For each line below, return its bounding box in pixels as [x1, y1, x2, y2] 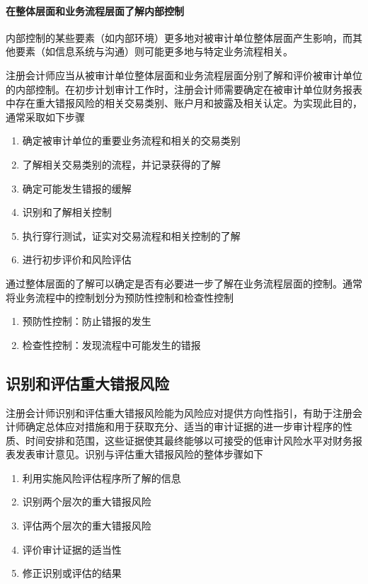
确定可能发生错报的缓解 [22, 181, 132, 195]
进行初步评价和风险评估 [22, 252, 132, 267]
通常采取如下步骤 [6, 109, 85, 124]
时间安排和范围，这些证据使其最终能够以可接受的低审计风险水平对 [25, 433, 333, 447]
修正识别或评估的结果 [22, 566, 122, 580]
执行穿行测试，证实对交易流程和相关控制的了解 [22, 228, 241, 243]
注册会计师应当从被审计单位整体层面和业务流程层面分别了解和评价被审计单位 [6, 67, 362, 82]
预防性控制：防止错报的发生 [22, 314, 151, 328]
